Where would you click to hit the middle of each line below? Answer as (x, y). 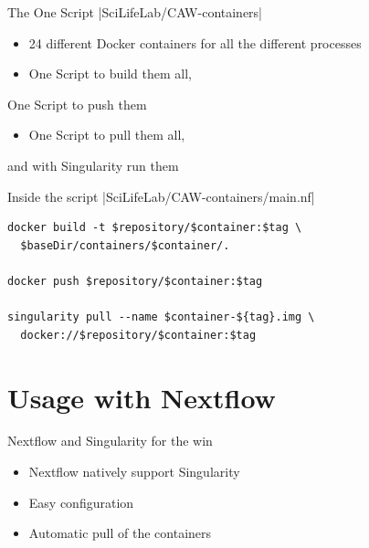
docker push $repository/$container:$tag (135, 281)
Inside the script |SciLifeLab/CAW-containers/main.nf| (161, 196)
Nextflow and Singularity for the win (110, 441)
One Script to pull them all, (107, 135)
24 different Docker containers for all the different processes (195, 42)
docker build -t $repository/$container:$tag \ (155, 228)
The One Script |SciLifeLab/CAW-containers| (135, 12)
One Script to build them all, (110, 74)
